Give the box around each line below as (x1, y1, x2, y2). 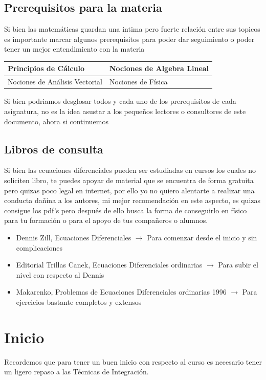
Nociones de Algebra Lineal (109, 63, 209, 74)
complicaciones (16, 242, 63, 253)
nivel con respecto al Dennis (16, 269, 104, 280)
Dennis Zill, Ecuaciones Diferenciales (16, 232, 131, 242)
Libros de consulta (4, 141, 103, 157)
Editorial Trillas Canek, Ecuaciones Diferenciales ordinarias (16, 259, 203, 270)
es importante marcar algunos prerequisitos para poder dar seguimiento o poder (4, 33, 255, 44)
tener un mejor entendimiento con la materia (4, 43, 145, 54)
